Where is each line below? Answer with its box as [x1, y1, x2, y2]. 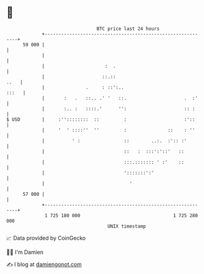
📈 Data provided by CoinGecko [6, 234, 86, 242]
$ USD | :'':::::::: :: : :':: [6, 116, 195, 123]
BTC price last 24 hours [97, 26, 160, 32]
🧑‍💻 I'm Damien [6, 248, 44, 256]
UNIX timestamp [107, 223, 147, 229]
